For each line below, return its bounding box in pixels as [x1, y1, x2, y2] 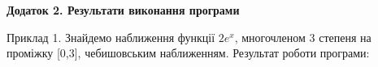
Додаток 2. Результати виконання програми [7, 2, 240, 18]
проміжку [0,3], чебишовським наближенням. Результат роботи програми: [7, 44, 370, 61]
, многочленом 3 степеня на [234, 28, 371, 45]
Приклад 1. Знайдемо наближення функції [7, 28, 215, 45]
